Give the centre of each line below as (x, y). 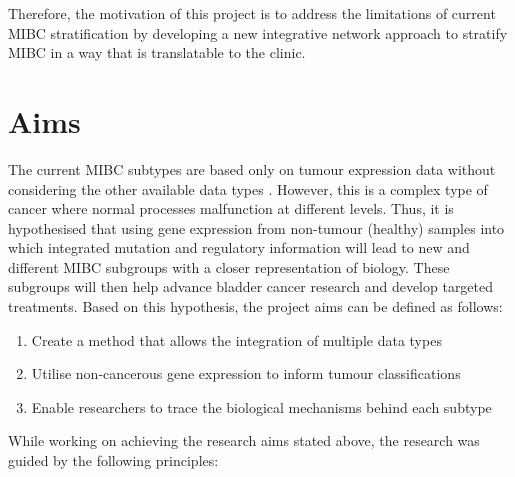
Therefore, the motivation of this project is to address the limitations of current (252, 13)
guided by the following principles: (113, 460)
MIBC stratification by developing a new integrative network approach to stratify (258, 32)
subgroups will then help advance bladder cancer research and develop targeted (251, 286)
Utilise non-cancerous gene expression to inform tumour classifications (246, 373)
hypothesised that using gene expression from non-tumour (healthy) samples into (256, 227)
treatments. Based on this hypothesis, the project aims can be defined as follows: (255, 306)
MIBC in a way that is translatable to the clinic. (157, 52)
